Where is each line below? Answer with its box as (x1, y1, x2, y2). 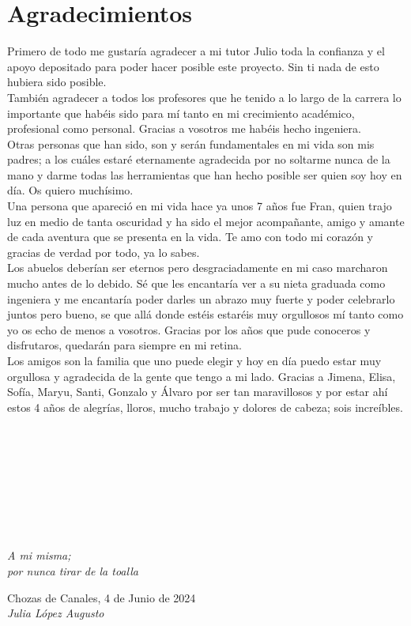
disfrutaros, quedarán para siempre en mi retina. (7, 337, 242, 353)
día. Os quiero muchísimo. (7, 182, 134, 198)
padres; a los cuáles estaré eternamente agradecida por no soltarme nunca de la (7, 151, 390, 168)
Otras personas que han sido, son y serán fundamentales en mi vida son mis (7, 135, 375, 152)
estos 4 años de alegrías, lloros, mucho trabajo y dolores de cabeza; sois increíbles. (7, 398, 403, 415)
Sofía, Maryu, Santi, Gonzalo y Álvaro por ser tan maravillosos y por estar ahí (7, 383, 388, 400)
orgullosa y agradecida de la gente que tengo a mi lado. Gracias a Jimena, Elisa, (7, 368, 396, 384)
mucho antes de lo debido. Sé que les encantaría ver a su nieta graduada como (7, 275, 386, 292)
